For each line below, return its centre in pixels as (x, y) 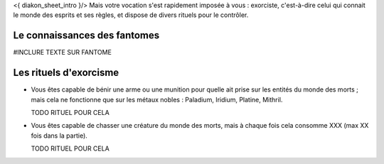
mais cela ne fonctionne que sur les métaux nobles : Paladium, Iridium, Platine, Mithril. (157, 99)
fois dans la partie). (59, 136)
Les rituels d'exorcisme (66, 73)
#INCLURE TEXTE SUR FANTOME (62, 53)
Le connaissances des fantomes (86, 35)
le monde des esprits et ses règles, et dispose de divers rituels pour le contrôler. (131, 15)
